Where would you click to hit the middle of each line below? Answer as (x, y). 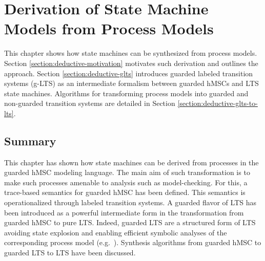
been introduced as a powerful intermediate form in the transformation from (124, 212)
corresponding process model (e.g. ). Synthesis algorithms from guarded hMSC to (133, 242)
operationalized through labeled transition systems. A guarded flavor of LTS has (130, 202)
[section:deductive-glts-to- (218, 103)
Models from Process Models (109, 28)
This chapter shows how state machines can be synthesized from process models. (131, 53)
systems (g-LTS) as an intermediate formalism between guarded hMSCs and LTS (131, 83)
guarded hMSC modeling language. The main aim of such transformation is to (127, 172)
